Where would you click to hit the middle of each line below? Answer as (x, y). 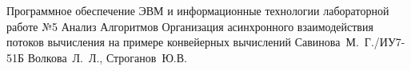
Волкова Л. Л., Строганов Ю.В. (107, 57)
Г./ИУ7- (385, 42)
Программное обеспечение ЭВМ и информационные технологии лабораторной (198, 10)
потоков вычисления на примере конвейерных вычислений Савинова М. (183, 42)
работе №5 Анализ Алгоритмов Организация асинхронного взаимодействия (190, 26)
